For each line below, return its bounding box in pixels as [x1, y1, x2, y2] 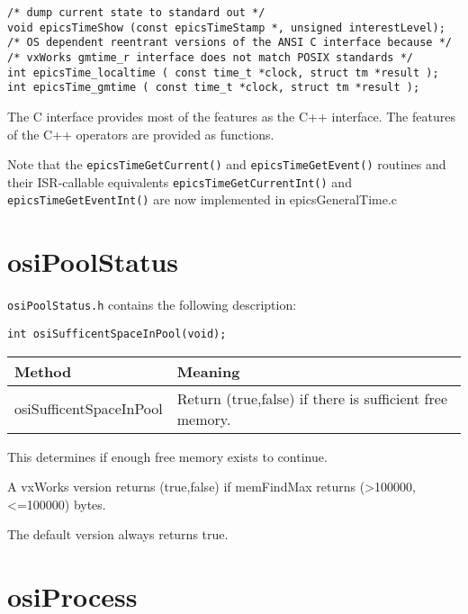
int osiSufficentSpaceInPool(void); [7, 327, 227, 340]
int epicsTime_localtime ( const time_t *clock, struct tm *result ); [7, 66, 439, 79]
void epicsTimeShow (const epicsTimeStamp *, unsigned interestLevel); [7, 21, 445, 34]
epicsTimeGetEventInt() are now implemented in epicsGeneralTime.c [7, 190, 398, 209]
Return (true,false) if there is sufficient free [176, 387, 447, 409]
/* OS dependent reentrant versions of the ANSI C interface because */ [7, 36, 452, 50]
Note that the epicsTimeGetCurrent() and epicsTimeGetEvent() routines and [7, 155, 446, 174]
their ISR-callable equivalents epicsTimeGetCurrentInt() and [7, 172, 352, 191]
